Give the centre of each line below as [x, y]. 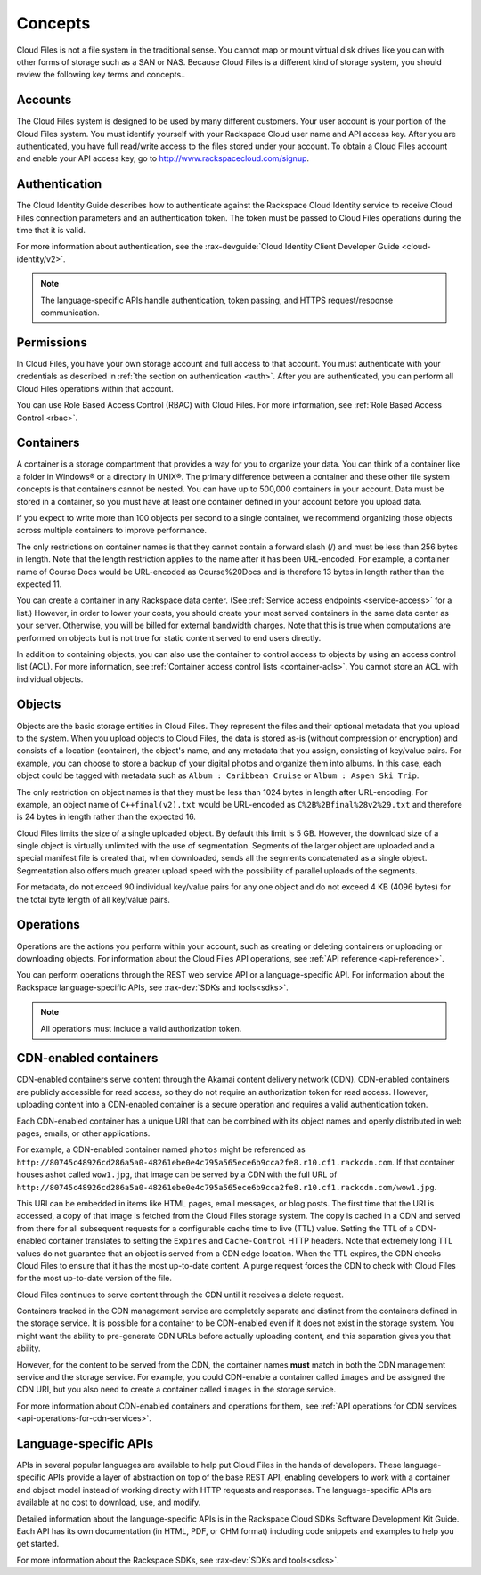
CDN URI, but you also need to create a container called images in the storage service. [176, 1390]
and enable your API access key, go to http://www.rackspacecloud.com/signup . [163, 158]
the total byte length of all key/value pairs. [94, 899]
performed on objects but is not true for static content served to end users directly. [169, 637]
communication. [70, 313]
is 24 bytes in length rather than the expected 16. [106, 817]
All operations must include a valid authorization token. [141, 1028]
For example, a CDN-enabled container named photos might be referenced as [161, 1149]
